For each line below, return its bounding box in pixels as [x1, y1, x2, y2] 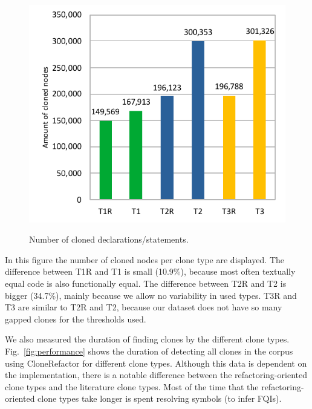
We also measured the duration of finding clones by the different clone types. [5, 333, 290, 345]
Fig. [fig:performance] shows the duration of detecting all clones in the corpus [5, 345, 293, 358]
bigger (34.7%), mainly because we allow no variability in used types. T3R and [5, 289, 297, 301]
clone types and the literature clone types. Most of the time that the [5, 380, 259, 393]
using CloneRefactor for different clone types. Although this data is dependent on [5, 356, 307, 369]
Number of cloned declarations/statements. [29, 233, 189, 246]
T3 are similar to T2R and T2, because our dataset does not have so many [5, 301, 282, 313]
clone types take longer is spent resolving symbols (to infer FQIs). [37, 392, 282, 405]
